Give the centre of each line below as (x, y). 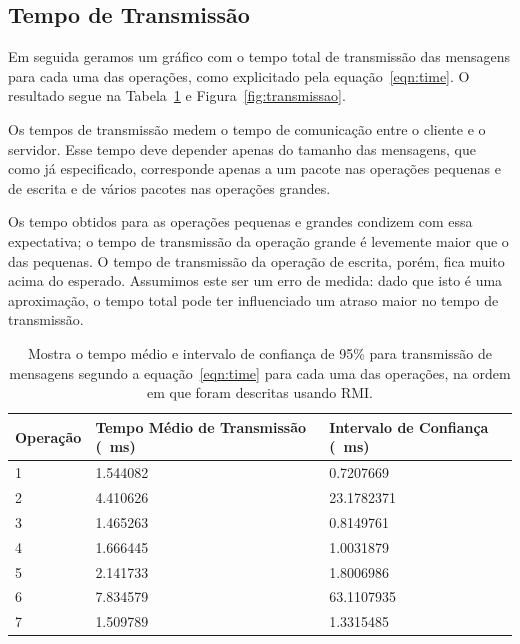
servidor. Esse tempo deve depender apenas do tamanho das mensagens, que (242, 148)
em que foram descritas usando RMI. (260, 392)
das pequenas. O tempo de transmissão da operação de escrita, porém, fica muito (256, 260)
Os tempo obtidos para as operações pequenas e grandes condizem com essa (240, 221)
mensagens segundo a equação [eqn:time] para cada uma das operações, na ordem (260, 372)
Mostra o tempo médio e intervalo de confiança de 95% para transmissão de (260, 352)
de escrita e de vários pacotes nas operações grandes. (169, 187)
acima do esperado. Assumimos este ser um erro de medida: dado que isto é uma (255, 280)
